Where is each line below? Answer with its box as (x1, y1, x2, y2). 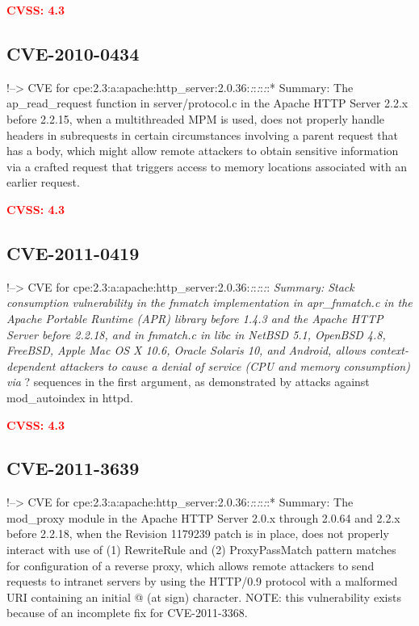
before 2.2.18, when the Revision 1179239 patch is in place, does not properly (6, 525, 389, 542)
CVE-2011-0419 (6, 240, 140, 265)
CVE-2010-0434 (6, 40, 140, 65)
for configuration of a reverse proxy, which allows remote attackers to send (6, 557, 375, 573)
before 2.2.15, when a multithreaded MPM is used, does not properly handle (6, 110, 385, 127)
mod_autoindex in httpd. (6, 389, 133, 405)
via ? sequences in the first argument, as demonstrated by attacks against (6, 373, 370, 390)
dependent (6, 357, 56, 374)
